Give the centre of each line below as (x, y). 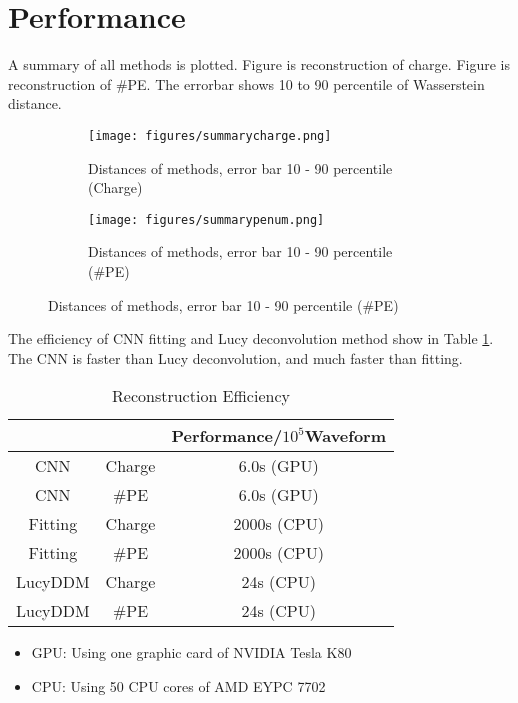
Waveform (345, 436)
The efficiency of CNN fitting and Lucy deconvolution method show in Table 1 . (251, 338)
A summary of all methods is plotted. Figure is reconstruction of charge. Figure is (259, 64)
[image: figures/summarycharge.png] (210, 135)
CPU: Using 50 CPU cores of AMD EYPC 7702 (178, 685)
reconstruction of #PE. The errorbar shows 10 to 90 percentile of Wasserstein (246, 83)
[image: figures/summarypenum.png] (206, 219)
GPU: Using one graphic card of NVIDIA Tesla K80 (191, 652)
